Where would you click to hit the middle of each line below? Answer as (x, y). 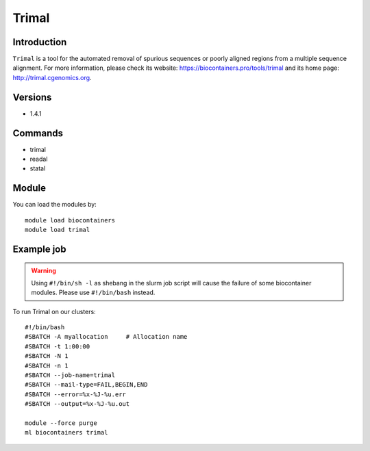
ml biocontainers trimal (66, 433)
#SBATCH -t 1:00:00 (58, 346)
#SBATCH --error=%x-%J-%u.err (76, 394)
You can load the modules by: (55, 205)
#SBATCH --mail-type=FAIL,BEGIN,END (86, 385)
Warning (44, 270)
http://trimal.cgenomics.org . (52, 77)
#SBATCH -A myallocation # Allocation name (106, 337)
